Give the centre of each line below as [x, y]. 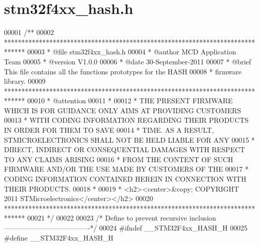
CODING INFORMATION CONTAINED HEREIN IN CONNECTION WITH [125, 179]
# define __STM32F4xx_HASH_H [59, 237]
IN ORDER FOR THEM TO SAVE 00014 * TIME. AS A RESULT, [109, 130]
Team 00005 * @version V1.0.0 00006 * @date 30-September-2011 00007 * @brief [128, 61]
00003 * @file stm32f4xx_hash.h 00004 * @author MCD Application [131, 52]
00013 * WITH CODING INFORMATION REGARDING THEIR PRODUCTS [127, 120]
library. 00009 [25, 81]
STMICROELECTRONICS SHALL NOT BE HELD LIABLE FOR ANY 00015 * [129, 139]
